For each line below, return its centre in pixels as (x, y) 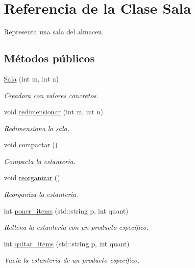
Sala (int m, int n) (32, 78)
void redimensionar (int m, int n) (54, 112)
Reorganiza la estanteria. (41, 194)
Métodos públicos (49, 58)
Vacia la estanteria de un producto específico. (72, 260)
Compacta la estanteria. (40, 161)
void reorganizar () (32, 177)
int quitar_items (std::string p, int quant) (67, 243)
